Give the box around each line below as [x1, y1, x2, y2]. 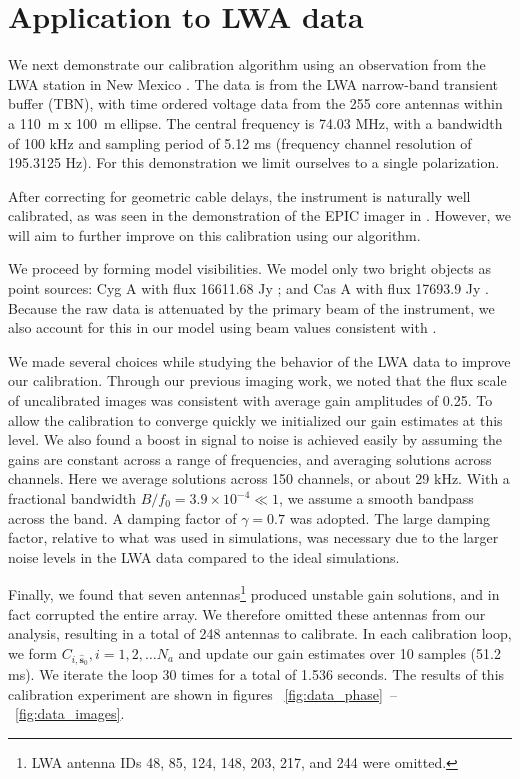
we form [8, 642, 58, 663]
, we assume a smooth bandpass [279, 488, 474, 508]
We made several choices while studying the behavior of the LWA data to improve [8, 350, 511, 371]
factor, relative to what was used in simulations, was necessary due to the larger [8, 527, 499, 548]
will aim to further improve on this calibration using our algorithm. [8, 224, 421, 245]
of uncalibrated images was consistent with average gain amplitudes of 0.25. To [8, 390, 493, 411]
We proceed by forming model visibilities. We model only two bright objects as [8, 258, 492, 279]
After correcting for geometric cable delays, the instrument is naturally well [8, 185, 471, 206]
